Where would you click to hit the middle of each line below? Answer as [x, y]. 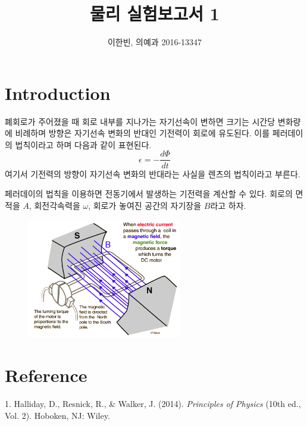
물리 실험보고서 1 [155, 13]
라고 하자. [228, 205]
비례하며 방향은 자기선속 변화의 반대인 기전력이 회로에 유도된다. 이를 [142, 133]
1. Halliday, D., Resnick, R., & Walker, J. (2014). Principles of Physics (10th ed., [153, 403]
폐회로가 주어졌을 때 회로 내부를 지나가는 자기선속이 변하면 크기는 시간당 [140, 121]
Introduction [58, 93]
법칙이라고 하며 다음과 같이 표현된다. [83, 144]
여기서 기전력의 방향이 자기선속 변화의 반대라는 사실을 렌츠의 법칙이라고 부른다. [153, 173]
